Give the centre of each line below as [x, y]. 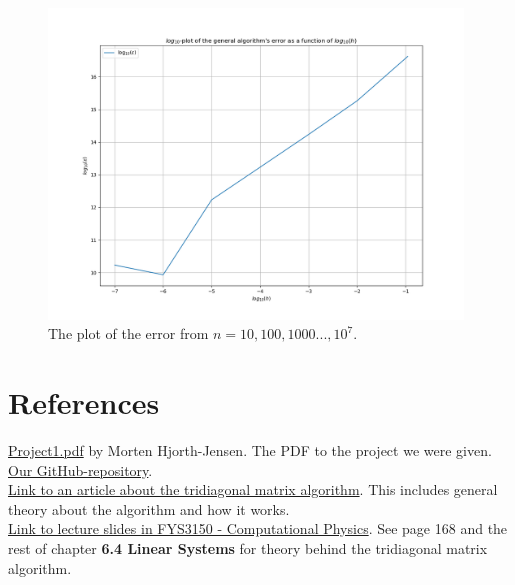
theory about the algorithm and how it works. [149, 508]
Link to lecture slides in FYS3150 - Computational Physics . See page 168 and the [258, 528]
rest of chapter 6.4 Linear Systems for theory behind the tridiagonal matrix [248, 548]
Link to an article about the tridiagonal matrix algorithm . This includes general [253, 489]
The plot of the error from [128, 333]
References [84, 402]
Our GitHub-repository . [80, 469]
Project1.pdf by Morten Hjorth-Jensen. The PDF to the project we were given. [250, 450]
